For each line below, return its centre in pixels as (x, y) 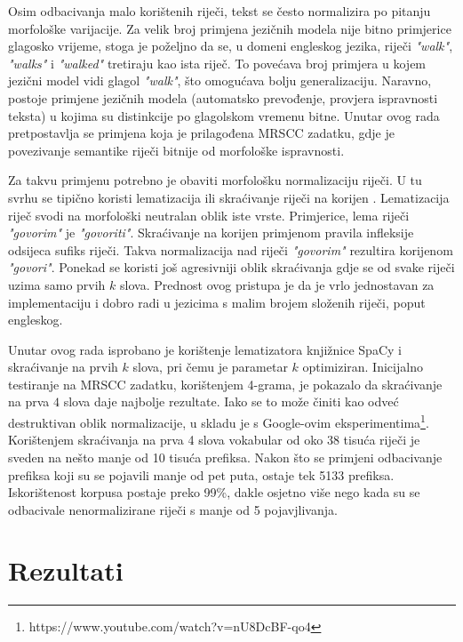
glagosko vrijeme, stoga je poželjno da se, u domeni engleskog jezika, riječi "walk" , (231, 46)
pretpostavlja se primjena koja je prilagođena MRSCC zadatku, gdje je (201, 133)
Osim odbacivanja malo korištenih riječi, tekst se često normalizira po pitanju (220, 11)
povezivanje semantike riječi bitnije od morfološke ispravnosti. (176, 150)
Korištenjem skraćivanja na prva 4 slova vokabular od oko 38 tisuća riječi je (214, 440)
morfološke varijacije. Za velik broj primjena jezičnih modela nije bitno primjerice (230, 28)
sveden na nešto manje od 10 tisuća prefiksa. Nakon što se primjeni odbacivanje (225, 457)
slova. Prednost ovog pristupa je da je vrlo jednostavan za (277, 284)
